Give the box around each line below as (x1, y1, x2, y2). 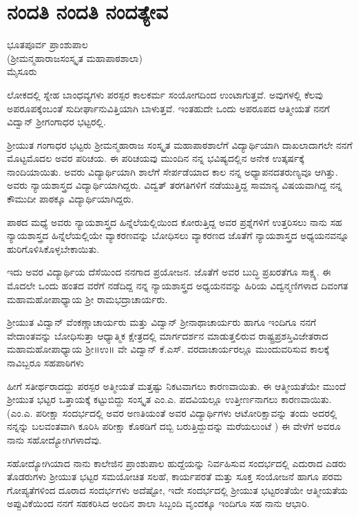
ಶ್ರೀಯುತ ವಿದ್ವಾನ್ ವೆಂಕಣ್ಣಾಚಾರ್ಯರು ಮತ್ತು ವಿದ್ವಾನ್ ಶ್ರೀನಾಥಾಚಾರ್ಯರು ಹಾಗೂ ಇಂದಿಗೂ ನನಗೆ (7, 315, 317, 329)
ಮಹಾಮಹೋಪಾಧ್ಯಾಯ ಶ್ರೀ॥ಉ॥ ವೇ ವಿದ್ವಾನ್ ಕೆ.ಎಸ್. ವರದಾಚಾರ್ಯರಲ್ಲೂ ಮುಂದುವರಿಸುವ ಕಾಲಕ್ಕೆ (7, 342, 330, 356)
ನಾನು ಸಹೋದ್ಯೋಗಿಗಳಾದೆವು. (7, 432, 102, 446)
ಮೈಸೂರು (7, 64, 37, 79)
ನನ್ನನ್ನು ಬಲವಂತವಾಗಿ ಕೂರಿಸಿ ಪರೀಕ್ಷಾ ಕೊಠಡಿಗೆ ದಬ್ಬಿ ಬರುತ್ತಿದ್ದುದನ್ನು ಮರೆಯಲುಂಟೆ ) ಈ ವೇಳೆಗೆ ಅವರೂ (7, 419, 341, 433)
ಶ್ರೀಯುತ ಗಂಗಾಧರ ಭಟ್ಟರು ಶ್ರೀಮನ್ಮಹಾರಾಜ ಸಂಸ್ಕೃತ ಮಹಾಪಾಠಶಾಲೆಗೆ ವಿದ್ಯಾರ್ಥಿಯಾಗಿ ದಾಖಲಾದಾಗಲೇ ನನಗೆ (7, 137, 352, 152)
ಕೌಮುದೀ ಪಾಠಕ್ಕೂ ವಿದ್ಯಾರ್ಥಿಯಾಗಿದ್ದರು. (7, 192, 134, 206)
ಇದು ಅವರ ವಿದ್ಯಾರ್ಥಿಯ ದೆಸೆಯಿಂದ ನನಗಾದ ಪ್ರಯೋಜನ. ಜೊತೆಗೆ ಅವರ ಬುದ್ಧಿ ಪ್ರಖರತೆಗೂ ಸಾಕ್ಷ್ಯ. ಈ (7, 265, 331, 279)
